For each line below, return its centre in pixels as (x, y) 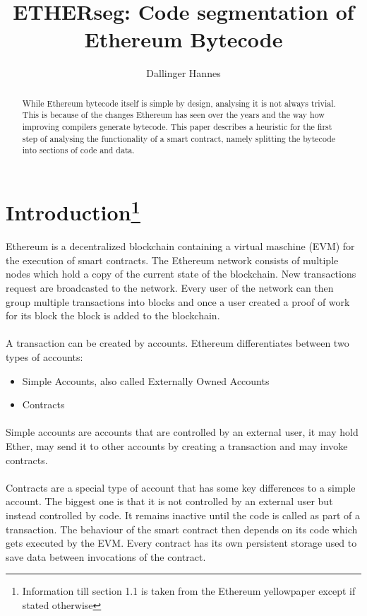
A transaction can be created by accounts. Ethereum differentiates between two (178, 343)
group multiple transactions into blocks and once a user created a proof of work (178, 301)
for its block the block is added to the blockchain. (113, 315)
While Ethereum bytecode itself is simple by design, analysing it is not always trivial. (179, 103)
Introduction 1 (73, 211)
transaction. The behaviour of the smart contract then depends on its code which (182, 529)
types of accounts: (44, 357)
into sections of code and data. (78, 150)
